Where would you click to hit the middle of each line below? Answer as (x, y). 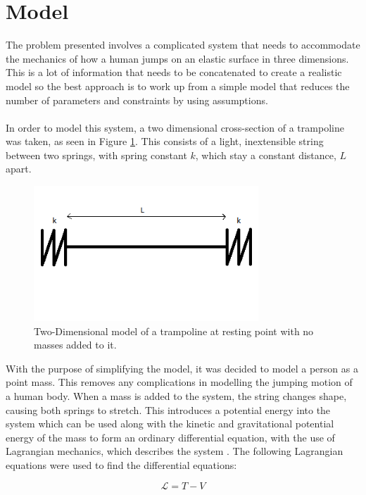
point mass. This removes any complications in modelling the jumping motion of (179, 382)
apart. (19, 169)
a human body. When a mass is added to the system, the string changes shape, (176, 396)
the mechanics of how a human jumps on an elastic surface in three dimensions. (177, 58)
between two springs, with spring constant (96, 155)
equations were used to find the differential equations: (121, 465)
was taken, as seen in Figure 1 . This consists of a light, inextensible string (165, 141)
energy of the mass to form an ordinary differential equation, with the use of (170, 437)
